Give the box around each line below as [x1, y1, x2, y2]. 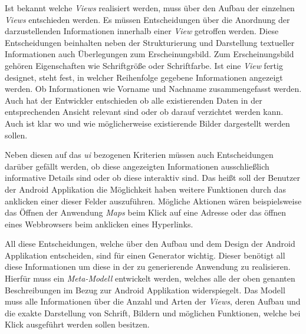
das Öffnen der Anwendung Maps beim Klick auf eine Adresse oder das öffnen [5, 206, 287, 219]
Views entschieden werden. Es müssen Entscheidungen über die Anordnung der [5, 13, 290, 25]
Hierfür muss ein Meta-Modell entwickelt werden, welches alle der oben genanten [5, 272, 295, 285]
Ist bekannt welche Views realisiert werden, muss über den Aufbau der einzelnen [5, 2, 295, 14]
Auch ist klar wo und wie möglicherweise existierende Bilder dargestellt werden [5, 117, 290, 129]
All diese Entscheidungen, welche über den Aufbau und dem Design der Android [5, 237, 295, 250]
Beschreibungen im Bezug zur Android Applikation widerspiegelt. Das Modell [5, 283, 285, 296]
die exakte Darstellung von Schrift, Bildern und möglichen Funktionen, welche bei [5, 306, 301, 319]
